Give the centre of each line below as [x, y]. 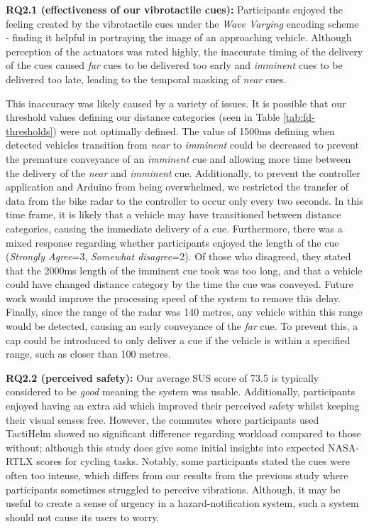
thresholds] [29, 130]
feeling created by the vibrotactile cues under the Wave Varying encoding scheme [182, 23]
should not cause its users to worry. [83, 517]
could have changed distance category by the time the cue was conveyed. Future [180, 284]
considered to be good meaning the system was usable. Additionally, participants [181, 391]
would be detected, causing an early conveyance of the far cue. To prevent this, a [182, 326]
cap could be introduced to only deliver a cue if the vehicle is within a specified [178, 340]
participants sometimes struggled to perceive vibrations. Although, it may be [173, 489]
